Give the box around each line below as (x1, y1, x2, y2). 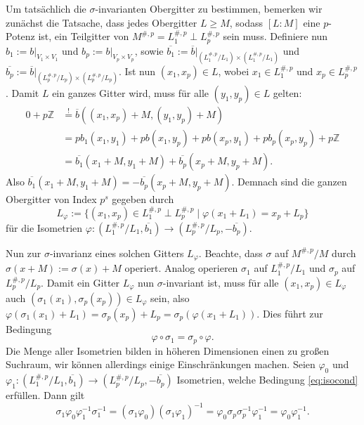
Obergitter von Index (6, 192, 97, 207)
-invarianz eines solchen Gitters (49, 245, 184, 260)
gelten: (273, 86, 302, 100)
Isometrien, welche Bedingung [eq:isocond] (176, 372, 358, 387)
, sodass (229, 15, 264, 30)
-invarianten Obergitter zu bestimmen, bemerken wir (95, 1, 323, 15)
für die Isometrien (6, 220, 83, 235)
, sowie (134, 43, 164, 58)
